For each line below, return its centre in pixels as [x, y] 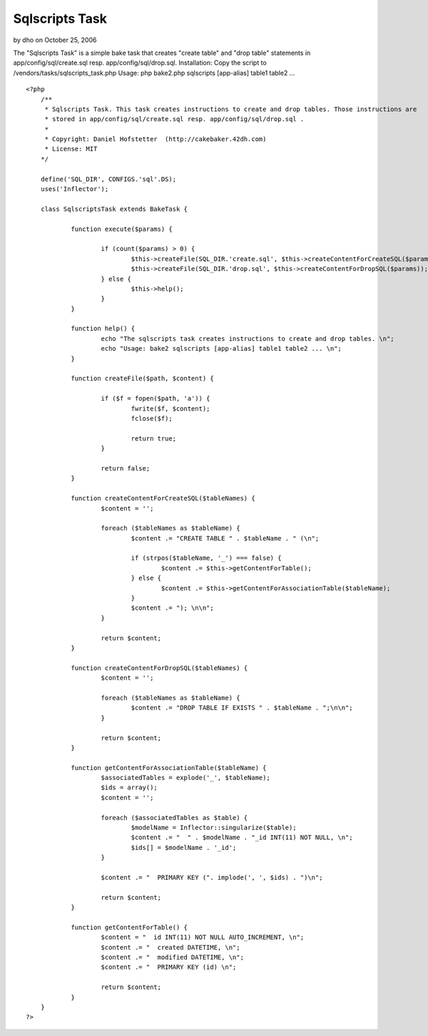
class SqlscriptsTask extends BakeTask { [114, 209]
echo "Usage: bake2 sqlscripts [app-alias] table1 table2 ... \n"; [221, 349]
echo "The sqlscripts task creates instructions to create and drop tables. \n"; [248, 338]
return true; [154, 438]
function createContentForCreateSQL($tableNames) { [163, 498]
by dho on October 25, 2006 [55, 40]
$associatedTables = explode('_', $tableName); [185, 778]
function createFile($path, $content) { [142, 379]
